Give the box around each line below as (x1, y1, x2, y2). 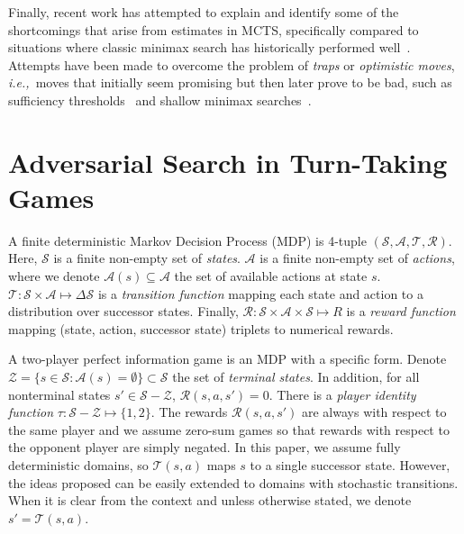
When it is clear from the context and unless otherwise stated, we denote (8, 491, 412, 510)
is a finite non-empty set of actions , (259, 249, 455, 267)
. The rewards (150, 403, 228, 421)
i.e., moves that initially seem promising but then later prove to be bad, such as (8, 73, 452, 92)
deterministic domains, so (8, 456, 149, 474)
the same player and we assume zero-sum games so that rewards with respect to (8, 420, 450, 439)
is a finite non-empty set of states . (53, 249, 241, 267)
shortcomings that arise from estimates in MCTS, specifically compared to (8, 20, 419, 39)
